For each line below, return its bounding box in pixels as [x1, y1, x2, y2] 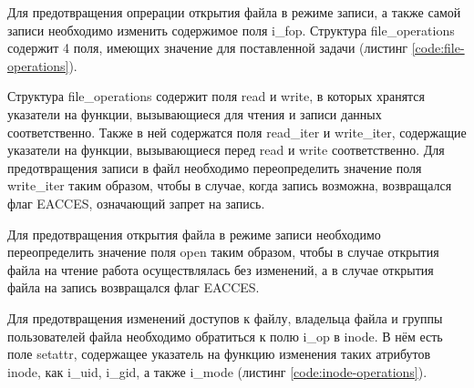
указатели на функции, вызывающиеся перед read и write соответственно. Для [7, 140, 445, 159]
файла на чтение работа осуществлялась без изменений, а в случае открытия [7, 260, 434, 279]
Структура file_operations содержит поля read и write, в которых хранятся [7, 87, 426, 106]
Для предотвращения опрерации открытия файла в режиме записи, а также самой [7, 3, 461, 21]
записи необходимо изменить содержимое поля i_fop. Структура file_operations [7, 20, 455, 39]
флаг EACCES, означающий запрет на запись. [7, 193, 265, 212]
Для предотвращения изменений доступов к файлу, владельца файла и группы [7, 308, 443, 327]
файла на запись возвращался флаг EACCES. [7, 278, 260, 297]
